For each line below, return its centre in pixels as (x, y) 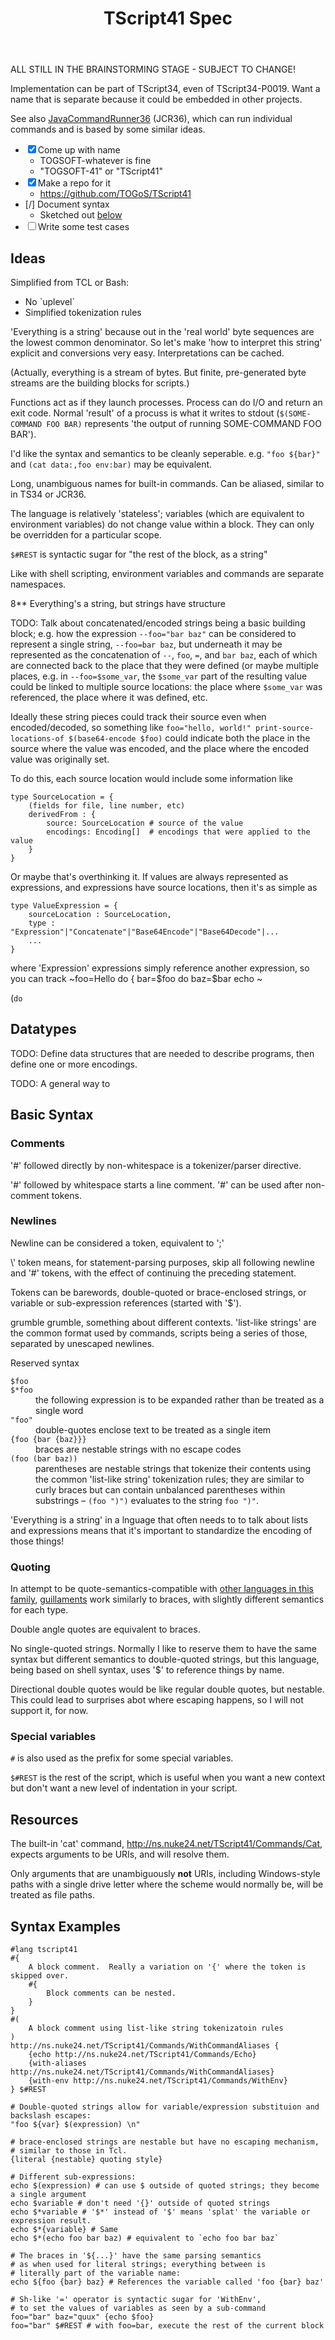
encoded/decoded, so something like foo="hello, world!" (131, 727)
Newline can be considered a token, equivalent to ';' (117, 1243)
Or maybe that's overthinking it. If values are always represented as (149, 876)
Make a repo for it (74, 183)
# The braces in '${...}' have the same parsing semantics (136, 2256)
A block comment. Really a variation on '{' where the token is (167, 1967)
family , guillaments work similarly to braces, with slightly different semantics (167, 1599)
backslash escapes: (51, 2116)
